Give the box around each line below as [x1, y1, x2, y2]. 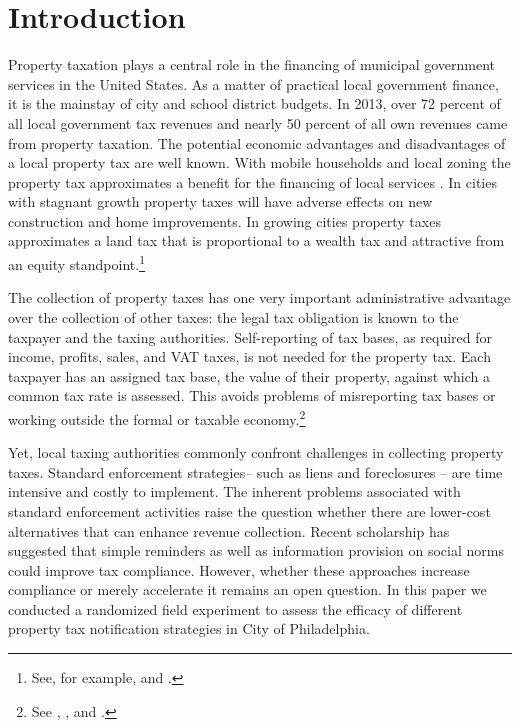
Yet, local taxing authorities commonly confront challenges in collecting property [8, 442, 504, 463]
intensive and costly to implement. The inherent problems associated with [8, 481, 461, 502]
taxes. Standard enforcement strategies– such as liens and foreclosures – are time [8, 461, 503, 482]
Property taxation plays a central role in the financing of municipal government [8, 54, 496, 75]
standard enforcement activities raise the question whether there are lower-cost [8, 500, 491, 521]
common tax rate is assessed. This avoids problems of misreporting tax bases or [8, 385, 496, 406]
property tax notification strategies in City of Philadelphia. [8, 618, 370, 639]
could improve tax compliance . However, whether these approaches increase [8, 559, 470, 580]
